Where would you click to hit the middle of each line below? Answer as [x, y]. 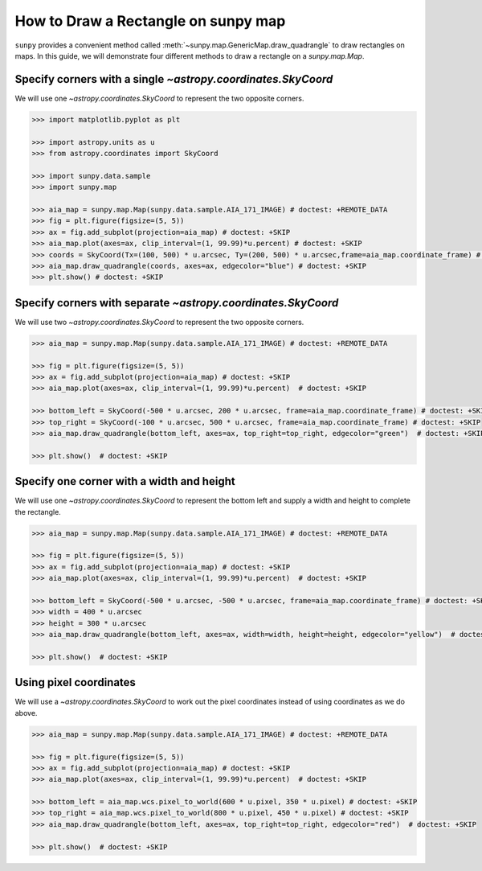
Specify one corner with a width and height [125, 481]
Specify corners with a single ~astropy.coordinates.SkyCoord [174, 79]
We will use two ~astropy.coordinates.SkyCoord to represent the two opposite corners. [159, 322]
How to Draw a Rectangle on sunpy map [150, 21]
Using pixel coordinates [76, 682]
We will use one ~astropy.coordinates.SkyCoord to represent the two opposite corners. [159, 98]
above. [26, 713]
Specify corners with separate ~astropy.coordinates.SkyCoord [177, 303]
